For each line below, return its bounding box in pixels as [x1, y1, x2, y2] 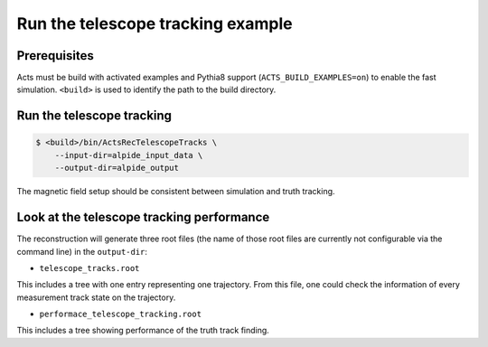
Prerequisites [16, 48, 94, 63]
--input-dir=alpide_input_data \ [54, 150, 203, 160]
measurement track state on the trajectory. [16, 292, 176, 303]
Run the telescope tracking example [16, 14, 293, 33]
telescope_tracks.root [39, 263, 140, 273]
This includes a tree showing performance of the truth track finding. [16, 325, 270, 336]
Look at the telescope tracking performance [16, 210, 270, 225]
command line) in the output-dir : [16, 246, 148, 257]
